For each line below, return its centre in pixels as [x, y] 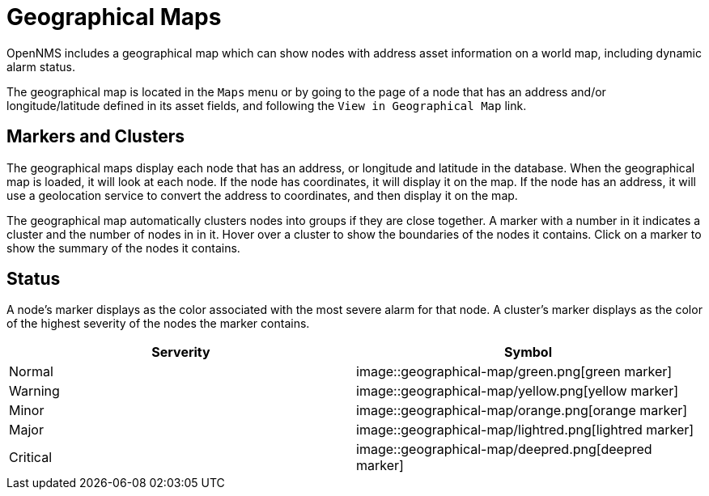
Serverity [181, 352]
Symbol [528, 352]
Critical [31, 458]
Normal [31, 372]
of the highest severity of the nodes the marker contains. [158, 324]
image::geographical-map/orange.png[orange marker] [522, 411]
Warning [34, 391]
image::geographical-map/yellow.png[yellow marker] [518, 391]
